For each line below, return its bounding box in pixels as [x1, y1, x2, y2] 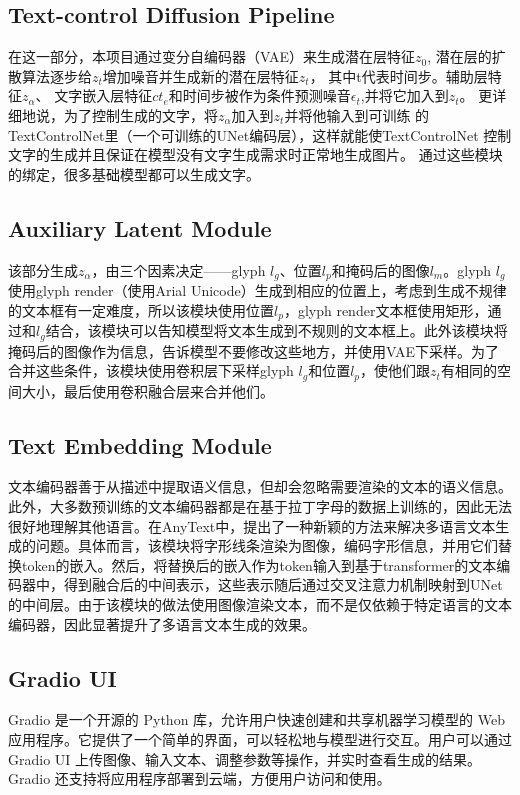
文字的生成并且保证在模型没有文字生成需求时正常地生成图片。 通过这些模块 [8, 144, 503, 165]
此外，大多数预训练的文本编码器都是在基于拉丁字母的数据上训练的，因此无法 [8, 495, 512, 516]
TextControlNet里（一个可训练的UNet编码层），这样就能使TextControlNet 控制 [8, 124, 512, 145]
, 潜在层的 [427, 46, 492, 67]
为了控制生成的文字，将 [63, 104, 218, 125]
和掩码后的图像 [331, 259, 430, 280]
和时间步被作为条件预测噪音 [168, 85, 351, 106]
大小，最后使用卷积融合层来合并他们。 [21, 380, 274, 401]
